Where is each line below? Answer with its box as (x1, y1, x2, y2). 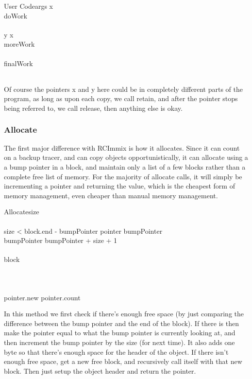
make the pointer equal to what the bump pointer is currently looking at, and (4, 327, 235, 338)
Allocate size (4, 207, 39, 217)
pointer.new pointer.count (4, 292, 81, 302)
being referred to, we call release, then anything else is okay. (4, 103, 183, 113)
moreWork (4, 39, 35, 49)
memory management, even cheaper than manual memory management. (4, 190, 218, 200)
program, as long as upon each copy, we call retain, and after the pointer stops (4, 93, 238, 103)
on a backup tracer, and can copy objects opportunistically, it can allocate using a (4, 152, 248, 162)
